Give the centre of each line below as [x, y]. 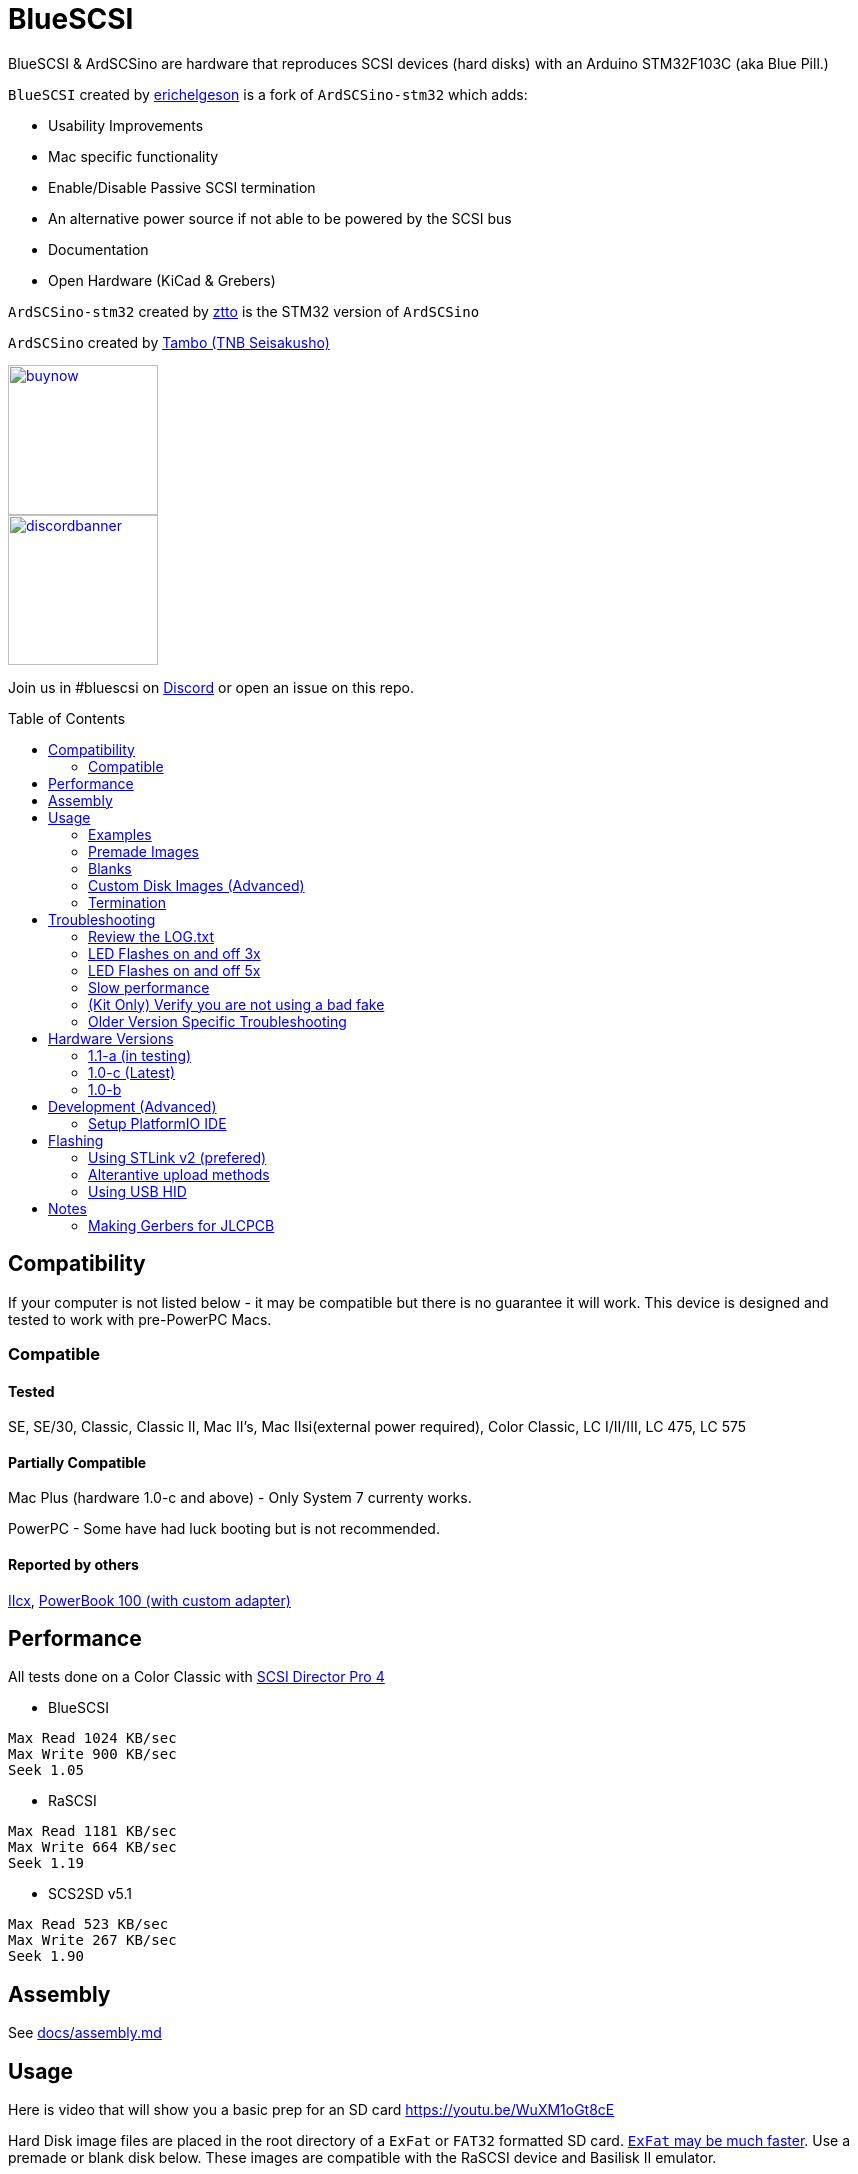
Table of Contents [67, 718]
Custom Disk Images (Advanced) [196, 885]
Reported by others [73, 1565]
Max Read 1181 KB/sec [92, 1831]
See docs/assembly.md [85, 2033]
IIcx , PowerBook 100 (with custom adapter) [149, 1600]
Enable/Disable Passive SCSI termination [182, 187]
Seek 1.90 [46, 1956]
